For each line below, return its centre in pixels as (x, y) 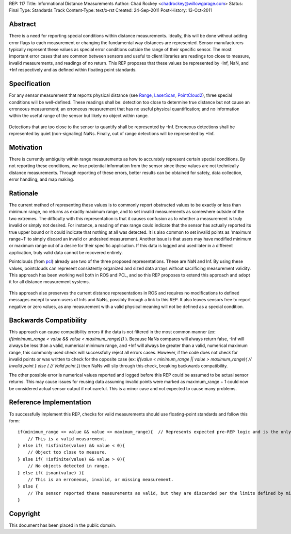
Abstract (23, 24)
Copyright (25, 514)
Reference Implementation (50, 403)
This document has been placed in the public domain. (63, 525)
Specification (30, 84)
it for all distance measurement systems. (49, 282)
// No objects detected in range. (69, 466)
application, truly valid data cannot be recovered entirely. (66, 252)
